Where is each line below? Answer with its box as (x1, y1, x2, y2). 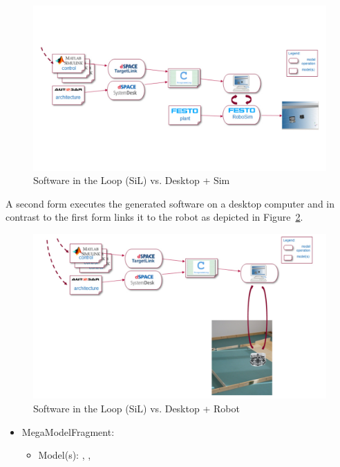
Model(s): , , (38, 448, 91, 462)
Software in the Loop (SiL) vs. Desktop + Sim (33, 173, 230, 187)
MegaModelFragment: (21, 424, 115, 439)
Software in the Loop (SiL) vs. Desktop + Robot (33, 401, 240, 415)
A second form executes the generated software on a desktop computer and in (6, 196, 335, 210)
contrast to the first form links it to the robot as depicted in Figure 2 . (6, 210, 303, 224)
